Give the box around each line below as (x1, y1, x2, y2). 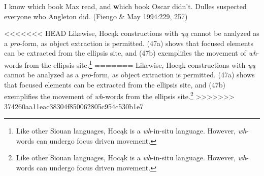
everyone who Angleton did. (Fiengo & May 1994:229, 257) (4, 11, 188, 21)
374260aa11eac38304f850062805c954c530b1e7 (4, 101, 144, 111)
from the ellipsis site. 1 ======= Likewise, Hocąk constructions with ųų (24, 58, 255, 70)
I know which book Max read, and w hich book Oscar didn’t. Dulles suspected (4, 1, 247, 11)
